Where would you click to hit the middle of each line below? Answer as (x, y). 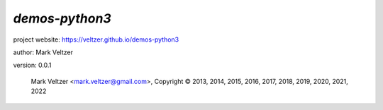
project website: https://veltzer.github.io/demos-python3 (96, 39)
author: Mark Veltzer (43, 52)
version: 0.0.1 (32, 65)
